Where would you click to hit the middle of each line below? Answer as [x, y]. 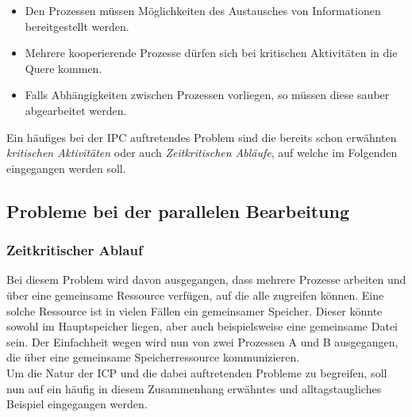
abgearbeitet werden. [76, 110]
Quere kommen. [64, 68]
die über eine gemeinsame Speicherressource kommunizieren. [153, 357]
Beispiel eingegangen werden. [77, 404]
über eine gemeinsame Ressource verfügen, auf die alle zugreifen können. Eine [195, 295]
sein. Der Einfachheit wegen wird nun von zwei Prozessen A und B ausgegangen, [202, 341]
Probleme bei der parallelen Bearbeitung [178, 210]
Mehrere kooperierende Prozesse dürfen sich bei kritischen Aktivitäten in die [211, 53]
